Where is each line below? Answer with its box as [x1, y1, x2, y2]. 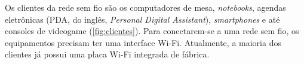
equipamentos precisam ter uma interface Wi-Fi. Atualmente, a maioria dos [5, 36, 281, 48]
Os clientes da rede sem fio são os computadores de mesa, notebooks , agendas [5, 1, 286, 13]
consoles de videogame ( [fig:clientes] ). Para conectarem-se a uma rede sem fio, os [5, 25, 299, 37]
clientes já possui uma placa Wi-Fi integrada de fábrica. [5, 48, 210, 60]
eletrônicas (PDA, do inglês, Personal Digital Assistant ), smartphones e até [5, 13, 280, 25]
